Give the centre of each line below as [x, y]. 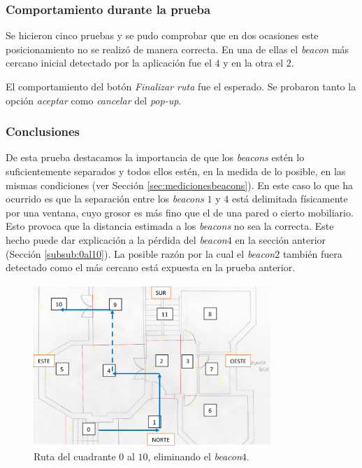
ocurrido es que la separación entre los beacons [105, 199]
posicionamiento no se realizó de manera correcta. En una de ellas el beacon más [178, 49]
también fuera [312, 253]
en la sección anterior [281, 239]
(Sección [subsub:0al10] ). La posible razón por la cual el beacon [140, 253]
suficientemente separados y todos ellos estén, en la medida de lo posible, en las [176, 171]
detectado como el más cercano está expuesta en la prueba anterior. [151, 267]
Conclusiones [43, 131]
